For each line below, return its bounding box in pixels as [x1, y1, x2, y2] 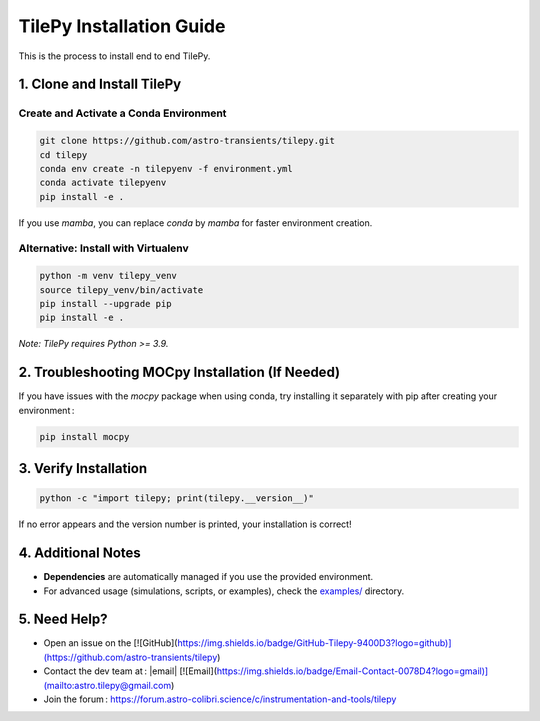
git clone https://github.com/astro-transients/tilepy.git [39, 135, 335, 147]
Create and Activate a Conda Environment [18, 106, 227, 120]
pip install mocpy [39, 431, 130, 442]
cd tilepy [39, 149, 88, 160]
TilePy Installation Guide [18, 15, 226, 37]
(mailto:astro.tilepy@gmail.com [43, 679, 172, 691]
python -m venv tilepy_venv [39, 270, 177, 282]
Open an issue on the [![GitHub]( [43, 637, 178, 649]
